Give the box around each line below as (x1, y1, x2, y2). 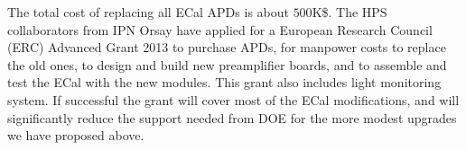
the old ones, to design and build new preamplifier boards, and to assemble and (7, 55, 447, 74)
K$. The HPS (312, 3, 387, 21)
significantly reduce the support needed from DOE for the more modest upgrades (7, 108, 457, 127)
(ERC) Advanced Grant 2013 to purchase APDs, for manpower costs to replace (7, 38, 446, 57)
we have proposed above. (7, 126, 144, 145)
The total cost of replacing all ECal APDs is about (7, 3, 289, 21)
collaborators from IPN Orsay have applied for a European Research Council (7, 20, 433, 39)
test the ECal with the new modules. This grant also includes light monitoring (7, 73, 442, 92)
